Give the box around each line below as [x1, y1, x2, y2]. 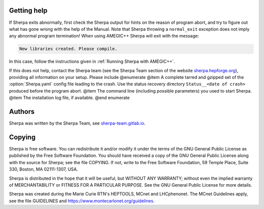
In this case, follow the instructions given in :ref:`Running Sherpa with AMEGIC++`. [9, 58, 176, 64]
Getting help [9, 6, 47, 15]
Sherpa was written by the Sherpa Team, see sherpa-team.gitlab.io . [9, 120, 146, 126]
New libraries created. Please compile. [19, 46, 117, 52]
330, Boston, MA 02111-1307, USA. [9, 166, 78, 172]
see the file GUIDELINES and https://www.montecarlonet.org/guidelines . [9, 198, 155, 204]
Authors [9, 108, 35, 116]
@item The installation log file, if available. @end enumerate [9, 95, 130, 101]
